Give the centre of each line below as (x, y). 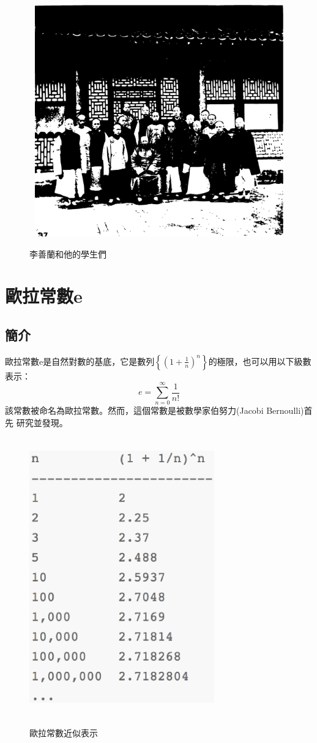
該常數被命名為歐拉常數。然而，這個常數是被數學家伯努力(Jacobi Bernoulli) (155, 410)
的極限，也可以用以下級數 (260, 361)
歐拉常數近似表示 (64, 732)
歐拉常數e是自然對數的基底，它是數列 (80, 361)
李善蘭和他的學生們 (68, 253)
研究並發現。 (42, 423)
